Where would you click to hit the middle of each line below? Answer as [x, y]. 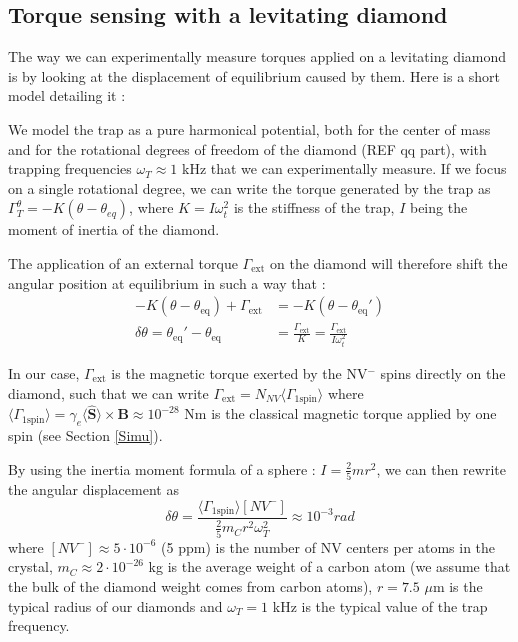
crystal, [30, 566]
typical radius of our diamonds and [115, 605]
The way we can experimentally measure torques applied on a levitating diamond [257, 56]
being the [438, 207]
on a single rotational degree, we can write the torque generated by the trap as [249, 187]
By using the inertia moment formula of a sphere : [162, 468]
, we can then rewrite [441, 468]
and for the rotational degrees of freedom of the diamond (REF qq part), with [247, 148]
